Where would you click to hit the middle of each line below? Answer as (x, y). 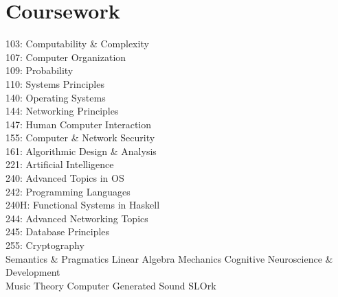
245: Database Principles (58, 231)
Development (33, 272)
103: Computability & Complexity (77, 44)
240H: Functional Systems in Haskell (83, 205)
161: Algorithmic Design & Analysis (81, 151)
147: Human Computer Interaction (79, 124)
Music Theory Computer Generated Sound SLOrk (111, 285)
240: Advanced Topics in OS (65, 178)
